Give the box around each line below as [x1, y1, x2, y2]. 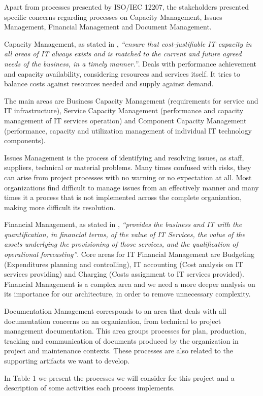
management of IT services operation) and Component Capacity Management [4, 115, 247, 125]
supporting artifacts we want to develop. [4, 355, 130, 366]
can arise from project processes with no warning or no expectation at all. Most [4, 172, 252, 182]
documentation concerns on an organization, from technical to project [4, 315, 221, 326]
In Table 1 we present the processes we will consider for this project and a [4, 372, 235, 383]
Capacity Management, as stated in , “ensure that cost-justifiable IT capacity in [4, 38, 252, 49]
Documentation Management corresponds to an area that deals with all [4, 306, 226, 316]
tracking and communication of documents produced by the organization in [4, 335, 239, 346]
